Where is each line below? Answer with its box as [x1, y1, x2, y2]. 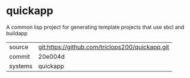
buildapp [6, 29, 28, 36]
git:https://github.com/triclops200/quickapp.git [38, 43, 170, 51]
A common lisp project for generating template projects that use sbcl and [6, 23, 185, 30]
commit [9, 52, 30, 60]
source [9, 43, 28, 51]
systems [9, 62, 33, 70]
